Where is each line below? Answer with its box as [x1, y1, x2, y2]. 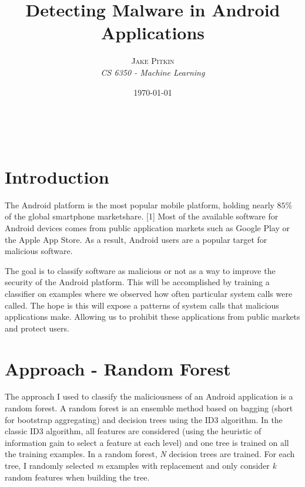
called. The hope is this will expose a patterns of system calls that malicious [5, 299, 279, 311]
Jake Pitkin [131, 55, 175, 67]
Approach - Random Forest [5, 356, 231, 380]
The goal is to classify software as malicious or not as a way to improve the [5, 264, 276, 276]
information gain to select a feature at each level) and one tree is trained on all [5, 436, 289, 448]
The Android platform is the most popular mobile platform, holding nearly [5, 198, 274, 211]
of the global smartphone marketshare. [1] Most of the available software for [5, 210, 279, 222]
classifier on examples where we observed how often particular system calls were [5, 287, 293, 299]
